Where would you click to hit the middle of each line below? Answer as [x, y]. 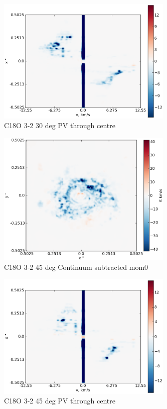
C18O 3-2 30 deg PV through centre [60, 125]
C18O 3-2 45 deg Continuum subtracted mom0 [76, 267]
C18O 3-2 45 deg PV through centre [60, 401]
